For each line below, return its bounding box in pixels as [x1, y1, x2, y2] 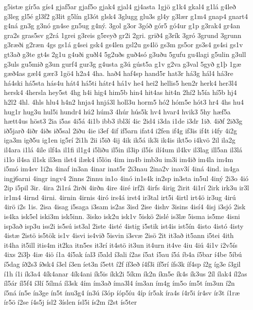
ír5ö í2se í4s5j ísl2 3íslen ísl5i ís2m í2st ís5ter [4, 297, 137, 307]
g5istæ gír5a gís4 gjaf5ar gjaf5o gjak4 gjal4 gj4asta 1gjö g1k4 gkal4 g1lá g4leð [4, 1, 236, 11]
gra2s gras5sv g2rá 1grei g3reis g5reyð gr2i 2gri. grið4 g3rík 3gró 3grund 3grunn [4, 30, 242, 40]
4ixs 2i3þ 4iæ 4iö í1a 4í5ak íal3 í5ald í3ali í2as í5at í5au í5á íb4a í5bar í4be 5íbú [4, 249, 242, 259]
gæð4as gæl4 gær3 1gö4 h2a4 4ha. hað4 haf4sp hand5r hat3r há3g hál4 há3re [4, 68, 234, 78]
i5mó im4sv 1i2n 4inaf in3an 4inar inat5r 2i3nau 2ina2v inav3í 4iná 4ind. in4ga [4, 164, 239, 174]
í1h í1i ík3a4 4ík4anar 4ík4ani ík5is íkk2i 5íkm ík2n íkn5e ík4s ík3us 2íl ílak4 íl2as [4, 268, 247, 278]
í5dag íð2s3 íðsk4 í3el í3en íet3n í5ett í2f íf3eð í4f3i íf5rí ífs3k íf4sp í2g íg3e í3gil [4, 259, 241, 269]
